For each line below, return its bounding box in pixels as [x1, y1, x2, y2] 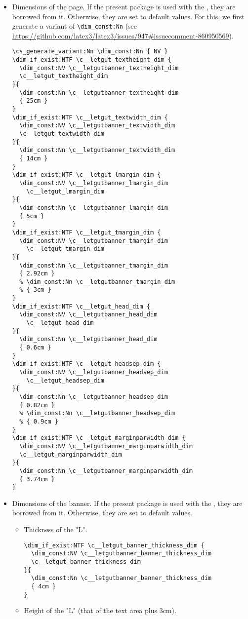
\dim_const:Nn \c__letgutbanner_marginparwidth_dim [19, 467, 193, 474]
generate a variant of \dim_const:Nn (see [12, 21, 137, 31]
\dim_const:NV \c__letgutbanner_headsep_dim [19, 369, 168, 376]
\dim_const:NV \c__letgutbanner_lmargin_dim [19, 179, 168, 187]
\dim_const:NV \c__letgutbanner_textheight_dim [19, 64, 179, 72]
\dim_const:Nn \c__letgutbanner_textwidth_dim [19, 147, 175, 154]
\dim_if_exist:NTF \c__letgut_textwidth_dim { [12, 114, 168, 121]
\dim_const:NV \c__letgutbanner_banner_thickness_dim [31, 550, 212, 557]
